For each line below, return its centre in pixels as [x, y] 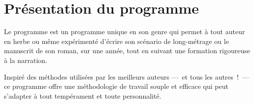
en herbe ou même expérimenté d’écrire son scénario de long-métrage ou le [116, 41]
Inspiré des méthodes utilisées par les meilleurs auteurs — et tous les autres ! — [127, 76]
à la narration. [26, 60]
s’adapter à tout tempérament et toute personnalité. [83, 95]
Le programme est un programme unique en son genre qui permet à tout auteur [125, 31]
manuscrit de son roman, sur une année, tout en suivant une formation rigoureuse [127, 51]
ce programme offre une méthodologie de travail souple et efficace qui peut [116, 86]
